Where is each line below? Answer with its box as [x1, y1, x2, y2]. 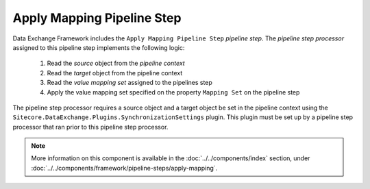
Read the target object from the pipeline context [47, 68, 183, 77]
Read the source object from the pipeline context [47, 59, 185, 68]
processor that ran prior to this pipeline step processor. [12, 123, 169, 131]
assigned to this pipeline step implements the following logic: [12, 43, 185, 51]
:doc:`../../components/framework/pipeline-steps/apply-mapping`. [31, 164, 218, 172]
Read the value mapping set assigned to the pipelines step [47, 79, 212, 87]
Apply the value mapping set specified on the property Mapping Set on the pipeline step [47, 88, 300, 96]
